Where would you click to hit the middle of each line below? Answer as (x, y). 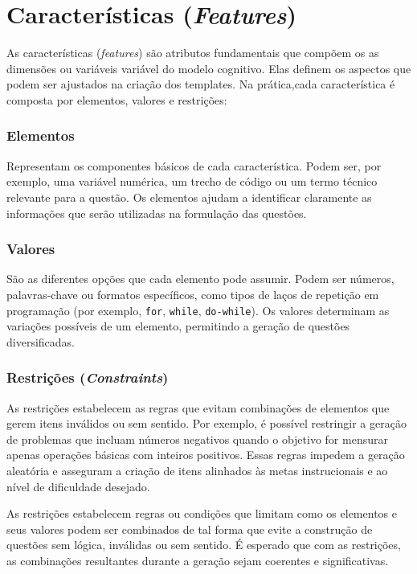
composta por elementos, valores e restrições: (117, 99)
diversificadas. (41, 341)
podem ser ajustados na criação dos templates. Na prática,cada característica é (201, 84)
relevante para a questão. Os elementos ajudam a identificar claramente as (189, 197)
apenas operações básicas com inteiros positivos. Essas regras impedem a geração (206, 455)
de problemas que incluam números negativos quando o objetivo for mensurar (197, 439)
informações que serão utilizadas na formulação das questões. (157, 213)
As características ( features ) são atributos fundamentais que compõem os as (193, 53)
